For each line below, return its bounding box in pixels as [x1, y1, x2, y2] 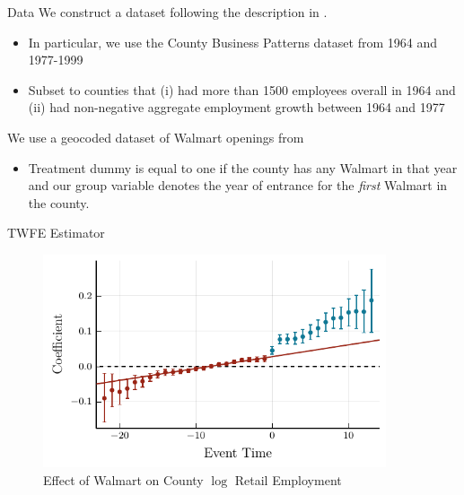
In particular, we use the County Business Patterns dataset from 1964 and [28, 32, 438, 51]
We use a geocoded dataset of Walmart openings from [7, 127, 304, 146]
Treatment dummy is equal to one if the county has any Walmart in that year [28, 158, 458, 177]
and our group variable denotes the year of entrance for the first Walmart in [28, 176, 448, 195]
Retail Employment [234, 470, 342, 489]
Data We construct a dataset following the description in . [7, 3, 328, 21]
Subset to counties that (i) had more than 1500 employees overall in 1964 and [28, 80, 456, 99]
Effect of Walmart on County [43, 470, 204, 489]
